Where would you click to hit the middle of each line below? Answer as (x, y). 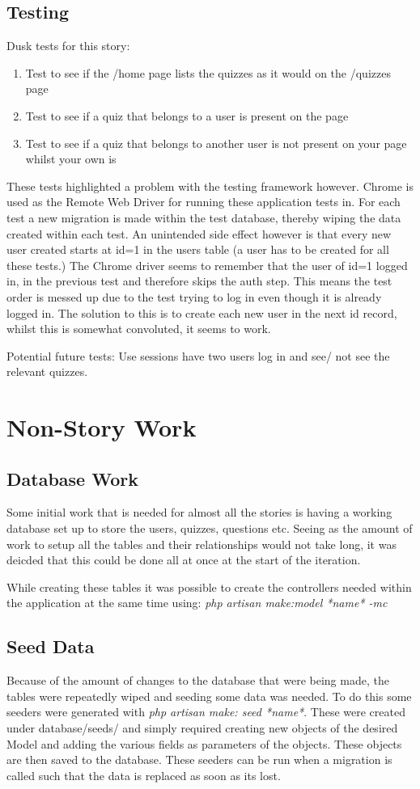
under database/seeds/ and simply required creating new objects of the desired (202, 728)
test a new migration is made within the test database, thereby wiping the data (204, 217)
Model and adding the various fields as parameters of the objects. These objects (204, 743)
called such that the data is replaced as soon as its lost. (144, 775)
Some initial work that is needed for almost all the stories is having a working (199, 512)
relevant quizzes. (47, 371)
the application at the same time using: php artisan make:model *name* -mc (197, 603)
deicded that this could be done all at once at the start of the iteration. (184, 560)
